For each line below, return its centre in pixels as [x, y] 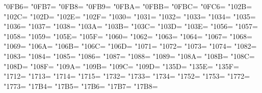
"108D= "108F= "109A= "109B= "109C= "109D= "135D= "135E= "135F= [121, 66]
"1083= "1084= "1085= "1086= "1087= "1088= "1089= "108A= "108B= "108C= [129, 56]
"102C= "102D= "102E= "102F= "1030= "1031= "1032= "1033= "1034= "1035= [130, 16]
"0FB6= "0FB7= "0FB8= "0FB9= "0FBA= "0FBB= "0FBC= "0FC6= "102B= [128, 6]
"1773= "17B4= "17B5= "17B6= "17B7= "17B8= [81, 86]
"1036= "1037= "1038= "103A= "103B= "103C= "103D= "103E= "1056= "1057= [131, 26]
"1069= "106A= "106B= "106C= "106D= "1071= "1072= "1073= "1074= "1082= [130, 46]
